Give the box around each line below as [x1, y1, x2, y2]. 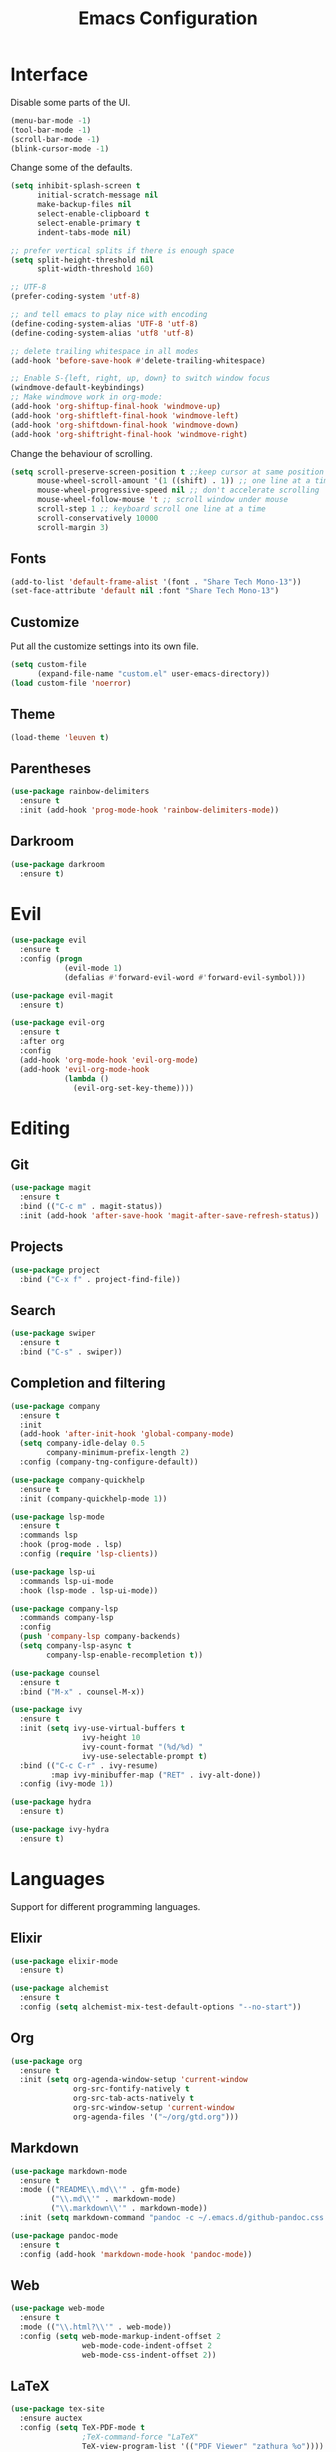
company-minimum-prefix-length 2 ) [46, 1448, 190, 1458]
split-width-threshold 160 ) [36, 264, 155, 274]
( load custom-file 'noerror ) [10, 678, 132, 688]
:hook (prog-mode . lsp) [19, 1540, 123, 1550]
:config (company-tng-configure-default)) [19, 1457, 199, 1467]
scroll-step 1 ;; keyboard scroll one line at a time [36, 504, 267, 514]
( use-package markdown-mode [10, 2166, 128, 2176]
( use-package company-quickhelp [10, 1475, 145, 1485]
